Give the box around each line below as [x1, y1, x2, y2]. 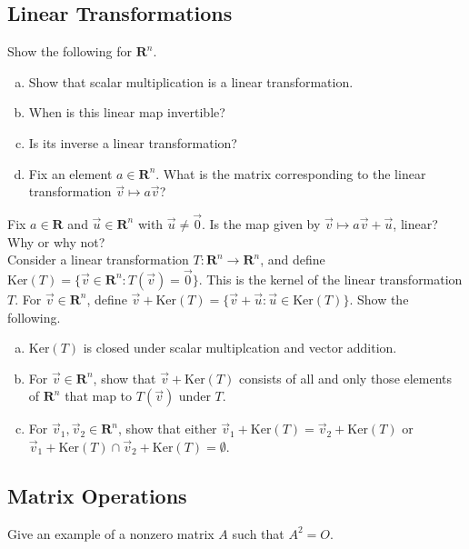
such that [232, 524, 284, 543]
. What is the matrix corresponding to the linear [155, 164, 426, 183]
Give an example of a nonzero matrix [7, 524, 215, 543]
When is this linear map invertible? [28, 103, 225, 122]
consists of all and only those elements [238, 368, 453, 387]
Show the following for [7, 42, 132, 61]
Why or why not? [7, 232, 105, 251]
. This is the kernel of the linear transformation [198, 269, 463, 288]
